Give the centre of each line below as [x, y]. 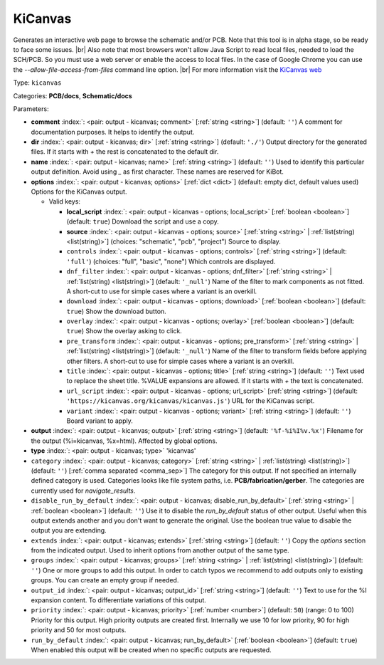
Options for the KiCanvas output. [79, 192]
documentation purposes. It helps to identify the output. [113, 132]
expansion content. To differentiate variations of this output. [118, 600]
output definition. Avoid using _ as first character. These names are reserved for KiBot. [158, 172]
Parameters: [31, 109]
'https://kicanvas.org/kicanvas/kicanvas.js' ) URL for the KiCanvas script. [191, 401]
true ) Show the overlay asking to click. [124, 331]
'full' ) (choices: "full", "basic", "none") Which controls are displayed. [171, 261]
